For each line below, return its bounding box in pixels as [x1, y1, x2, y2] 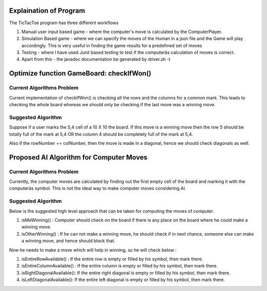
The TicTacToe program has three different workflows [9, 20, 119, 26]
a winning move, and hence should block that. [21, 238, 116, 244]
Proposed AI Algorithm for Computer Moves [9, 153, 148, 162]
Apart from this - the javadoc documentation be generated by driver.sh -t [21, 56, 171, 62]
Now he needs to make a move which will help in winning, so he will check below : [9, 247, 177, 253]
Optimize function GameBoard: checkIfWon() [9, 69, 152, 78]
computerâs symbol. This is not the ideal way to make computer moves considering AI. [9, 185, 186, 191]
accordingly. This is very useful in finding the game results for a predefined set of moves [21, 42, 202, 48]
